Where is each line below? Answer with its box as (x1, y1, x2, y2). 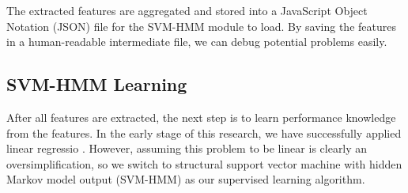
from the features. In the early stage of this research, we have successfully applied (6, 124, 402, 141)
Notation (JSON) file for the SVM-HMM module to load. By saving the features (6, 17, 396, 34)
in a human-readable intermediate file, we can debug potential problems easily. (6, 33, 387, 50)
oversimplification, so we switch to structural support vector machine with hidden (6, 155, 402, 172)
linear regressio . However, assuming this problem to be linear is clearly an (6, 140, 368, 157)
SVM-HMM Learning (6, 72, 187, 96)
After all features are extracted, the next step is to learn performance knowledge (6, 108, 396, 125)
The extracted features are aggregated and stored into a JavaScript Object (6, 2, 368, 18)
